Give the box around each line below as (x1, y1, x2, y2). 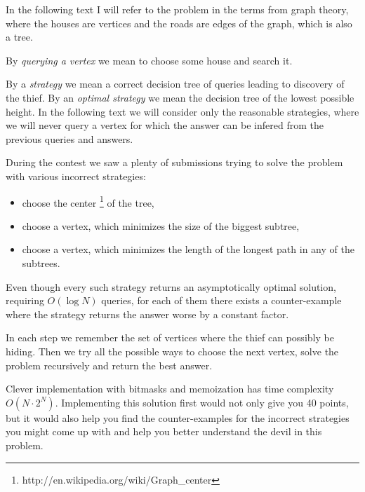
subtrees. (22, 255, 60, 270)
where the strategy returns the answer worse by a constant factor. (6, 306, 289, 321)
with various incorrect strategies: (6, 168, 146, 183)
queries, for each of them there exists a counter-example (101, 293, 342, 308)
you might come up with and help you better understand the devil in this (6, 424, 322, 439)
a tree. (6, 29, 33, 44)
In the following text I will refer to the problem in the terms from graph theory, (6, 2, 349, 16)
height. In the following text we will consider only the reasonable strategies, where (6, 104, 359, 118)
